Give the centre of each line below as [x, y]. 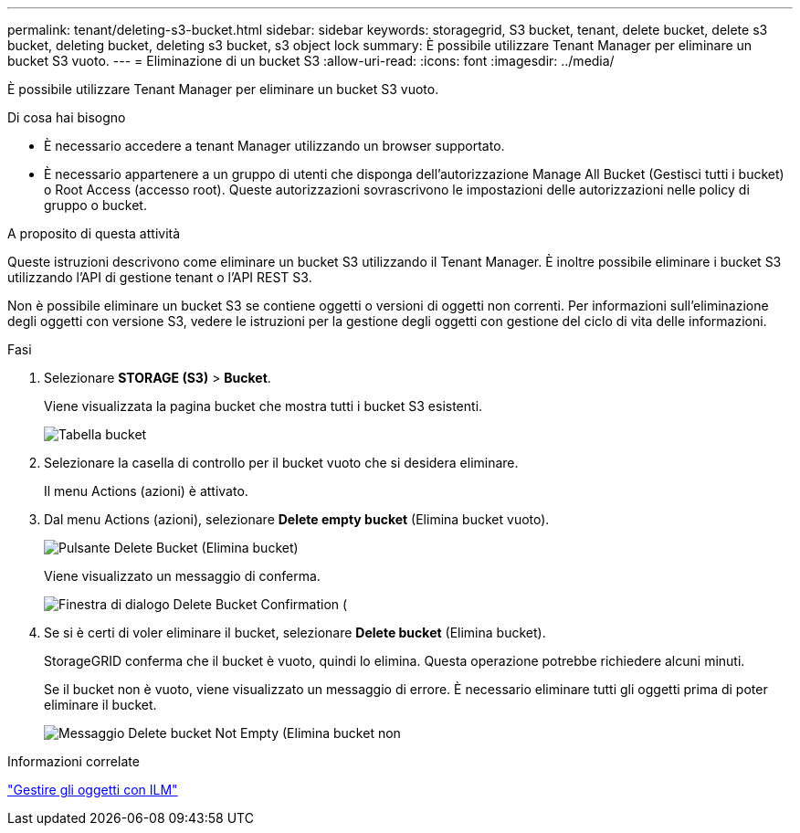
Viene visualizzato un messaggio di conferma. [182, 576]
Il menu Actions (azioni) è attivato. [146, 491]
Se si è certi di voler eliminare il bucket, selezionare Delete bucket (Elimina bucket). [295, 633]
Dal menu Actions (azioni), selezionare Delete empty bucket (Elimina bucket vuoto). [297, 519]
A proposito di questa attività [94, 233]
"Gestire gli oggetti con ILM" [93, 790]
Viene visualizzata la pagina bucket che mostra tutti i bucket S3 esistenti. [263, 406]
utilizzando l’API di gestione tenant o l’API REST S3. [160, 277]
